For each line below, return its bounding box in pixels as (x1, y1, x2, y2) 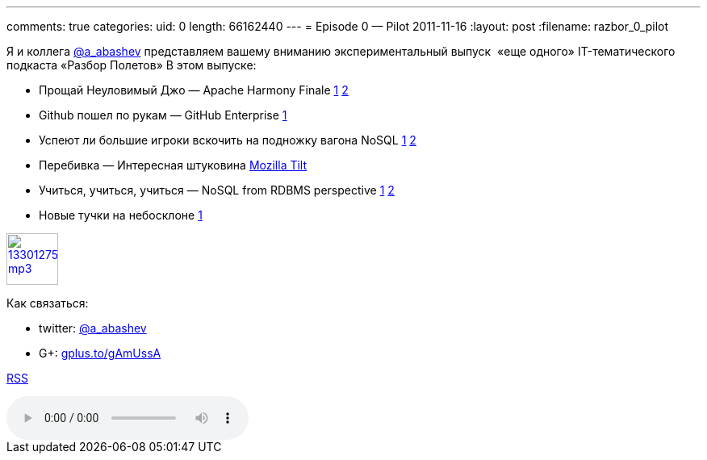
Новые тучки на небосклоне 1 (39, 208, 203, 222)
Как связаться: (6, 296, 89, 310)
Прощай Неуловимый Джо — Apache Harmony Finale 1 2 (39, 83, 349, 97)
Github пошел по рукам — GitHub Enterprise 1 (39, 108, 287, 122)
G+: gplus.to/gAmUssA (39, 346, 161, 360)
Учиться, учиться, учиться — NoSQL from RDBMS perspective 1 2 (39, 183, 395, 197)
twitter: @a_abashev (39, 321, 147, 335)
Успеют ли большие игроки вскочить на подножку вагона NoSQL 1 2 (39, 133, 416, 147)
